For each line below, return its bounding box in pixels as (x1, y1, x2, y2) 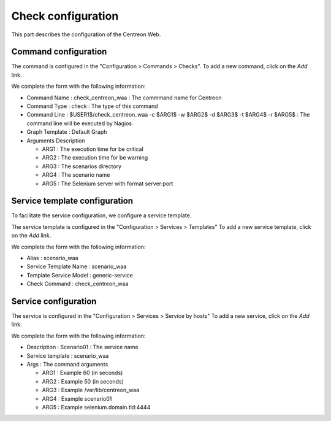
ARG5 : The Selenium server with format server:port (42, 180, 173, 187)
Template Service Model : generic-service (26, 271, 133, 279)
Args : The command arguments (26, 361, 108, 368)
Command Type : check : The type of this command (26, 102, 159, 110)
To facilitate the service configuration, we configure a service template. (11, 212, 192, 219)
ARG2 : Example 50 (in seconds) (42, 377, 124, 385)
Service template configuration (11, 196, 134, 206)
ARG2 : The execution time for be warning (42, 154, 148, 161)
